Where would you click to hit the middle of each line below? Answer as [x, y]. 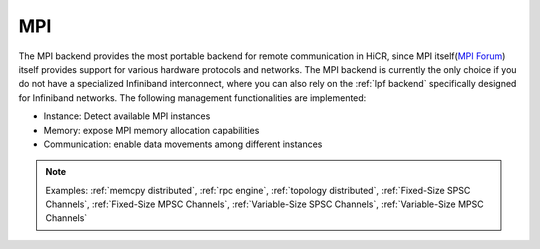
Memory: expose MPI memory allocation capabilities [151, 130]
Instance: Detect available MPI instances [127, 116]
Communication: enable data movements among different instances [183, 144]
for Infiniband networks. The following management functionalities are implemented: [192, 97]
